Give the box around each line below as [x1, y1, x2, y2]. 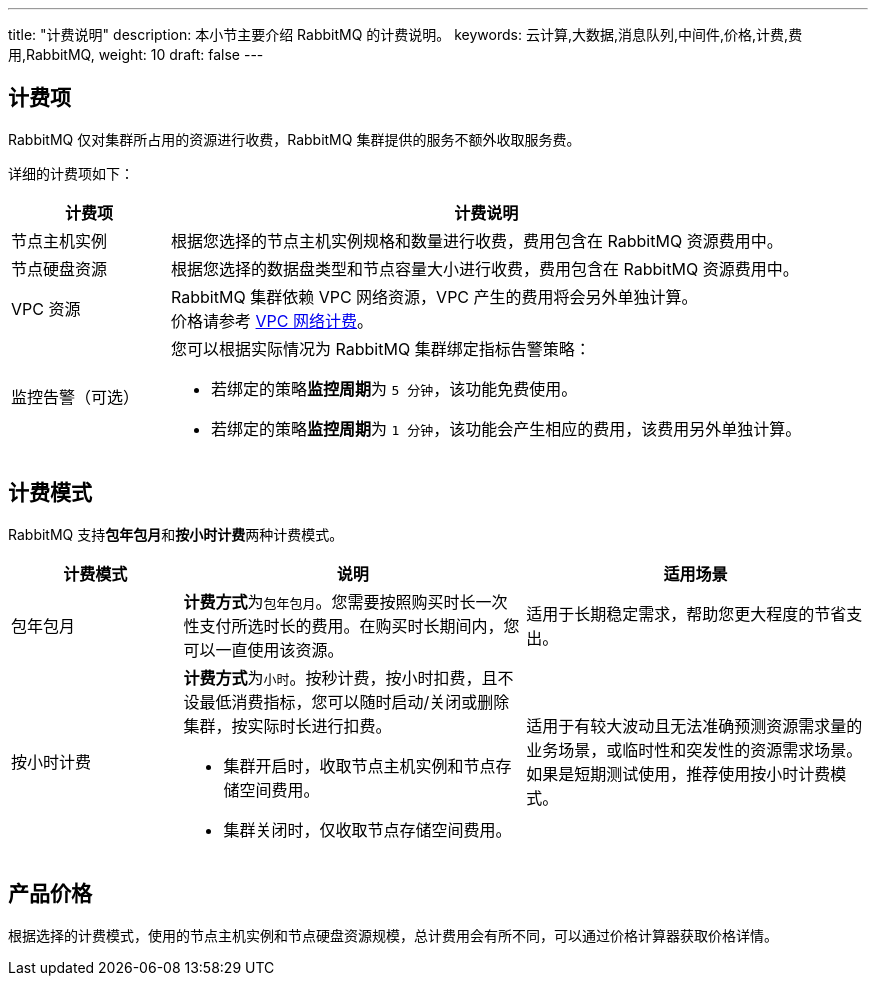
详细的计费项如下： [8, 164, 134, 182]
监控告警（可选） [11, 386, 140, 407]
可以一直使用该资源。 [183, 639, 344, 660]
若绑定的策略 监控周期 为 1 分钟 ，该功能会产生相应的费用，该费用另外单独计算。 [211, 418, 802, 439]
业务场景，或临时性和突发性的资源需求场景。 [526, 739, 863, 760]
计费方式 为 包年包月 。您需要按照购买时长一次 [183, 591, 508, 612]
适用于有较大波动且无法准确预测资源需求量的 [526, 715, 863, 736]
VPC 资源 [11, 298, 81, 319]
